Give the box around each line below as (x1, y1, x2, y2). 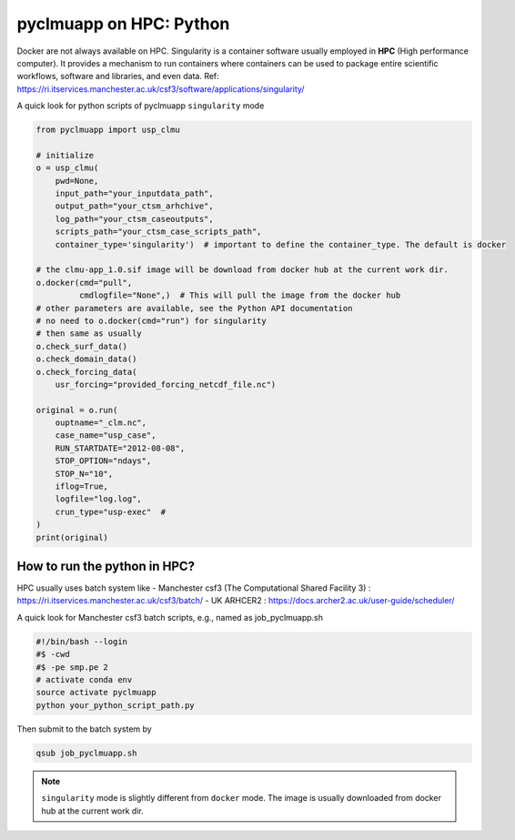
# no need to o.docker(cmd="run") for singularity (35, 315, 268, 326)
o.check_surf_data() (35, 341, 127, 351)
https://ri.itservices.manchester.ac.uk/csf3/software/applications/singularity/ (16, 83, 305, 95)
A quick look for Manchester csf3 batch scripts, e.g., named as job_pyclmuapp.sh (16, 612, 323, 622)
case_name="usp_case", (55, 430, 157, 440)
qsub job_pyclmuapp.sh (35, 747, 137, 758)
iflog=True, (55, 481, 109, 491)
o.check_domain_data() (35, 354, 137, 364)
